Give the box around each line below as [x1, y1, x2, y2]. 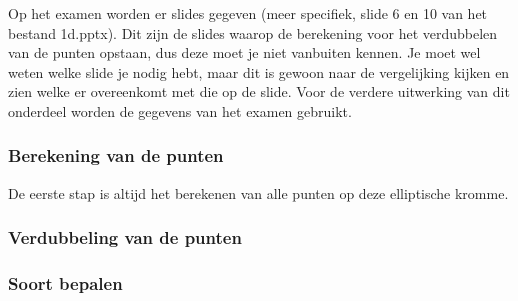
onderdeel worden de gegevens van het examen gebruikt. [8, 100, 352, 121]
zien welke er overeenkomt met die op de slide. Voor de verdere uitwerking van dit [8, 81, 510, 102]
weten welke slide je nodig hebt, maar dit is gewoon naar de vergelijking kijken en [8, 61, 510, 82]
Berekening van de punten [8, 143, 224, 168]
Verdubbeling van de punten [8, 225, 242, 250]
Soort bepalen [8, 271, 123, 296]
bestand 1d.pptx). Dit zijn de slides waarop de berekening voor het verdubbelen [8, 22, 498, 43]
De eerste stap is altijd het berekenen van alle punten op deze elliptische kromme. [8, 182, 509, 203]
